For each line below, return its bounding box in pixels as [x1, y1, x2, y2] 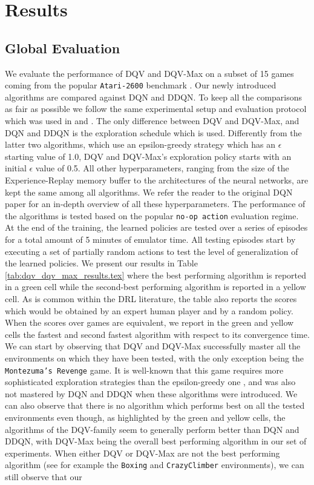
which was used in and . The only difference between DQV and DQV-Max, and [5, 114, 299, 127]
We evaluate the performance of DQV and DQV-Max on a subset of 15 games [5, 67, 294, 79]
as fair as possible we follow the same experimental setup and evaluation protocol [5, 102, 307, 115]
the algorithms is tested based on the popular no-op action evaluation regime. [5, 209, 299, 222]
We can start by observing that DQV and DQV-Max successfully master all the [5, 340, 301, 352]
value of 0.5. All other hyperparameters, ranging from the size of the [35, 162, 289, 174]
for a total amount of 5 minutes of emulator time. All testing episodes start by [5, 233, 296, 246]
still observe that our [5, 470, 82, 483]
